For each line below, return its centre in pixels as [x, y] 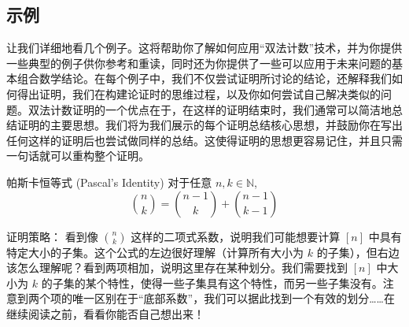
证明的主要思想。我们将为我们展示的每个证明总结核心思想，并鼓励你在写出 [210, 125]
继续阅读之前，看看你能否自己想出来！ [105, 313]
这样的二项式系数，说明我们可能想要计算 [236, 236]
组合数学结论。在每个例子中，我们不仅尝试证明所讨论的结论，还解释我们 [204, 78]
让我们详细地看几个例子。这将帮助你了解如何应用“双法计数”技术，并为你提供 [204, 48]
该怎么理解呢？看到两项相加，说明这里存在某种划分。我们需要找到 [177, 268]
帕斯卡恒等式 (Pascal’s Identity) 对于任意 [109, 182]
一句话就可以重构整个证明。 [78, 156]
